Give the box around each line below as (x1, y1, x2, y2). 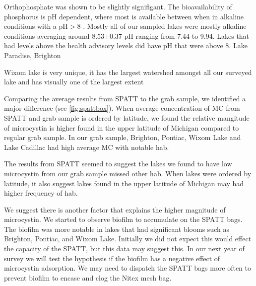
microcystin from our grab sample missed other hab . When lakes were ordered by (4, 168, 252, 178)
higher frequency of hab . (4, 188, 78, 198)
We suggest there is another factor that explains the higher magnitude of (4, 204, 226, 214)
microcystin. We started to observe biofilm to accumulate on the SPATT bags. (4, 214, 243, 224)
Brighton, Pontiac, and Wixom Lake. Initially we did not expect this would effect (4, 233, 252, 244)
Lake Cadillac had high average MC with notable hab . (4, 142, 169, 152)
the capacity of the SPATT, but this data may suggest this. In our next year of (4, 243, 245, 254)
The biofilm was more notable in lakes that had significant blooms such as (4, 223, 229, 234)
